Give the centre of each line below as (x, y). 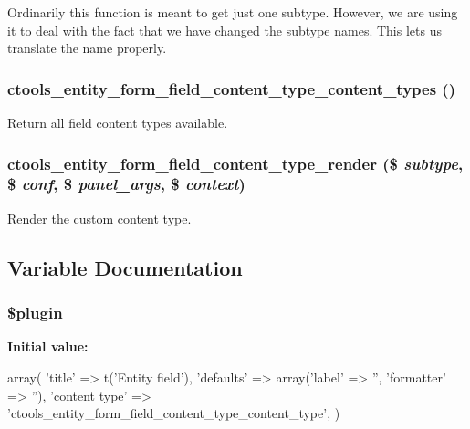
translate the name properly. (87, 48)
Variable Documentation (125, 267)
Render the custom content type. (99, 218)
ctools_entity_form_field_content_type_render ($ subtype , (235, 163)
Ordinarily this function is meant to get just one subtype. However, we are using (233, 12)
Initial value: (48, 346)
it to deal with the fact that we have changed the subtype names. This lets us (225, 30)
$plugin (35, 313)
